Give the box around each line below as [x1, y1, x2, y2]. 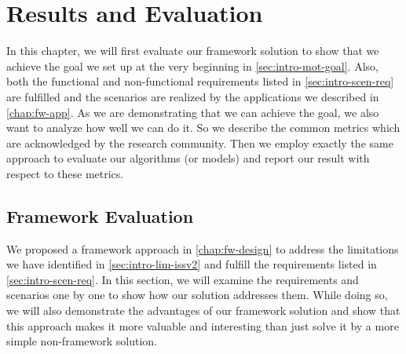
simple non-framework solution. [6, 333, 157, 349]
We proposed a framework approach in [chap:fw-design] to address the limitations [6, 240, 399, 257]
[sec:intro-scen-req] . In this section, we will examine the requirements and [6, 271, 359, 287]
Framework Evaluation [6, 203, 194, 228]
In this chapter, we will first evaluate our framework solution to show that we [6, 42, 379, 59]
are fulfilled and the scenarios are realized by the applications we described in [6, 88, 379, 104]
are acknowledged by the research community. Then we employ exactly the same [6, 134, 393, 151]
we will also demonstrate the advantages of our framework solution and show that [6, 302, 401, 319]
